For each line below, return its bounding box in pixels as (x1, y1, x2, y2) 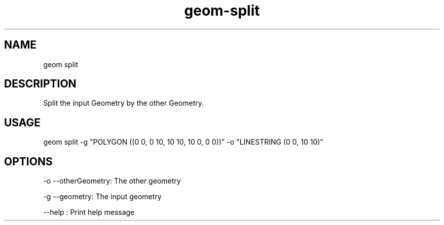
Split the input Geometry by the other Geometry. (43, 99, 204, 108)
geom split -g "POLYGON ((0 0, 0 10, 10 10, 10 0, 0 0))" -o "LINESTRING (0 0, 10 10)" (43, 138, 323, 147)
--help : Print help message (43, 208, 135, 217)
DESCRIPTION (4, 77, 77, 91)
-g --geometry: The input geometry (43, 192, 162, 201)
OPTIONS (4, 155, 53, 168)
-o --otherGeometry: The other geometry (43, 176, 181, 186)
